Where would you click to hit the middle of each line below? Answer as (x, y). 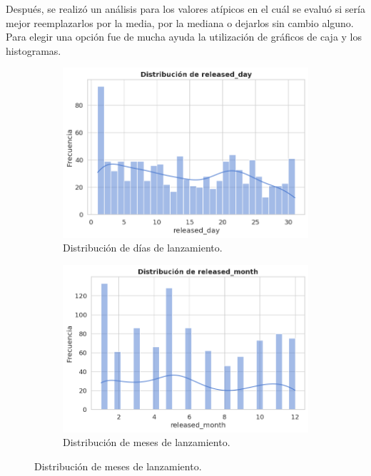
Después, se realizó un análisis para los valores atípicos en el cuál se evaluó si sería (185, 9)
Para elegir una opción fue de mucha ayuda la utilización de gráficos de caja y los (184, 37)
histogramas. (34, 50)
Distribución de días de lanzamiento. (143, 248)
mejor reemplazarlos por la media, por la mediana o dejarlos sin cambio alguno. (180, 22)
